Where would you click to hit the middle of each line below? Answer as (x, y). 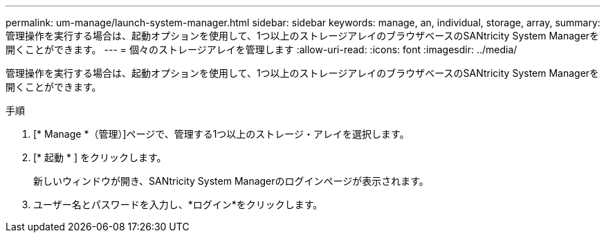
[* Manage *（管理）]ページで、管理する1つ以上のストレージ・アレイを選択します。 (221, 134)
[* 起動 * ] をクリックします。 (100, 157)
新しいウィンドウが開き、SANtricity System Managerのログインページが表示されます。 (231, 181)
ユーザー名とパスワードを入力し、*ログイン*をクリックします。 (178, 204)
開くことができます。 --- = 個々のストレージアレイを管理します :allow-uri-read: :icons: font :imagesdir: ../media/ (261, 49)
